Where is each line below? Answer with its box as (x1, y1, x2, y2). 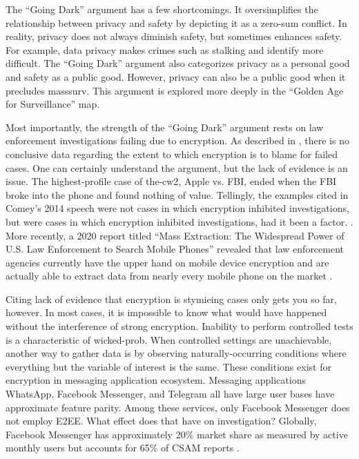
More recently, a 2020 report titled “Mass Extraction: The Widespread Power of (6, 228, 345, 242)
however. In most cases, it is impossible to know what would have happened (6, 305, 327, 320)
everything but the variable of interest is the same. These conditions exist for (6, 359, 331, 373)
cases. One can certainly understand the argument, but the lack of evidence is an (6, 160, 348, 175)
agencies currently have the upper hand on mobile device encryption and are (6, 255, 329, 269)
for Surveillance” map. (6, 97, 100, 111)
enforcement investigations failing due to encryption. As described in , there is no (6, 133, 349, 148)
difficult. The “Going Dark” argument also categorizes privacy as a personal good (6, 56, 350, 70)
